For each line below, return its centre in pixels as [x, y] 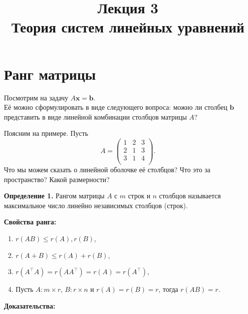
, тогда [169, 289]
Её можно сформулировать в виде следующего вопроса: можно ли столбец [116, 107]
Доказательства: [30, 305]
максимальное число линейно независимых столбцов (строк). [96, 205]
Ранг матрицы [50, 74]
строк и [139, 196]
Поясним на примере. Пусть [46, 133]
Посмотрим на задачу [36, 97]
